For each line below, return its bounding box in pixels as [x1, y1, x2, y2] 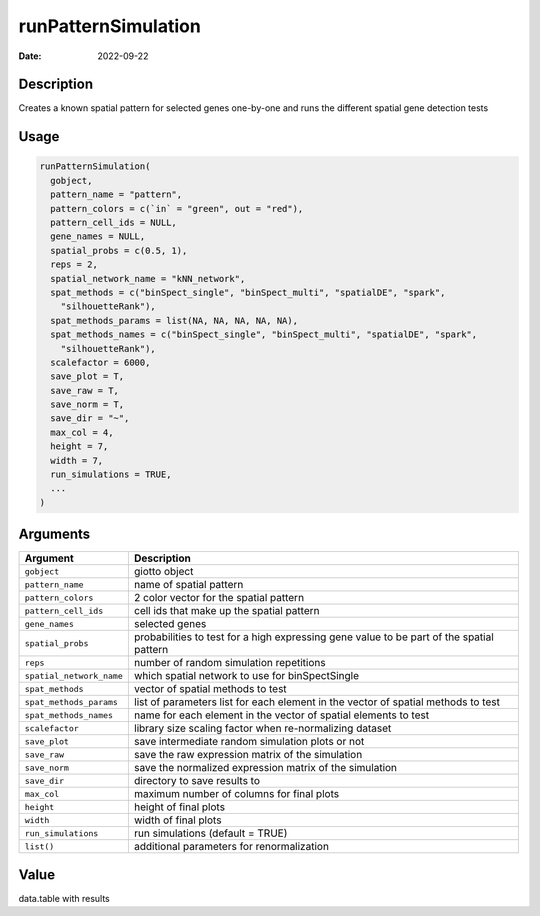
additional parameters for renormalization [133, 840, 330, 854]
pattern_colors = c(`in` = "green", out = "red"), [50, 203, 304, 214]
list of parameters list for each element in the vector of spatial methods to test [133, 695, 500, 709]
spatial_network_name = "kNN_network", [50, 273, 246, 284]
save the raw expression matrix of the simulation [133, 748, 363, 762]
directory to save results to [133, 774, 260, 788]
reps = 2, [50, 259, 99, 270]
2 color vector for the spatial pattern [133, 591, 305, 605]
